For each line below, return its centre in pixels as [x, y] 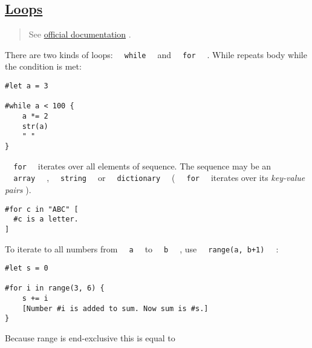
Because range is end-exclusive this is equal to [90, 338]
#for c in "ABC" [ [42, 209]
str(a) [35, 126]
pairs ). [18, 189]
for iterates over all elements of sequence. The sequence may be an [142, 166]
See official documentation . [80, 34]
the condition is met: [43, 66]
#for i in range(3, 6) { [55, 288]
